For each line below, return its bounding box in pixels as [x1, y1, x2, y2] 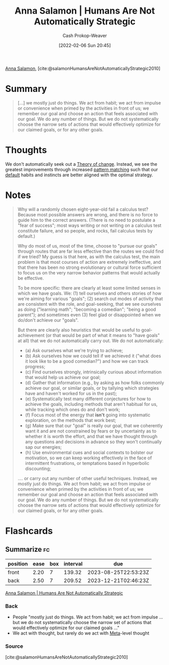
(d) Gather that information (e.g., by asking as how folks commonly [25, 379, 164, 386]
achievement [17, 332, 45, 338]
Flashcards [5, 525, 53, 537]
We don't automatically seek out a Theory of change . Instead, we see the [5, 161, 157, 167]
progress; [25, 363, 45, 369]
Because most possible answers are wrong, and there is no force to [17, 211, 158, 217]
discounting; [25, 465, 51, 471]
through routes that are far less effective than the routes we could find [17, 248, 164, 254]
